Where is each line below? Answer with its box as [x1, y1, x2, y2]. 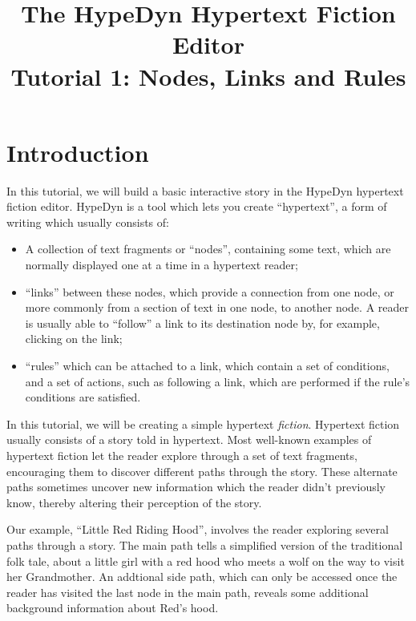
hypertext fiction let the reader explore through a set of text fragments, [6, 447, 357, 463]
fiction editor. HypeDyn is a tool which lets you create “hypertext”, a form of [6, 198, 387, 215]
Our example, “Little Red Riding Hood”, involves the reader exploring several [6, 521, 389, 538]
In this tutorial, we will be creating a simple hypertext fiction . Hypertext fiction [6, 415, 400, 432]
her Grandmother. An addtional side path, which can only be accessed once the [6, 568, 398, 585]
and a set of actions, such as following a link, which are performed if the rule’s [25, 373, 410, 389]
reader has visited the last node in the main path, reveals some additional [6, 583, 369, 600]
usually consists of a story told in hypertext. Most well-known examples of [6, 431, 372, 448]
